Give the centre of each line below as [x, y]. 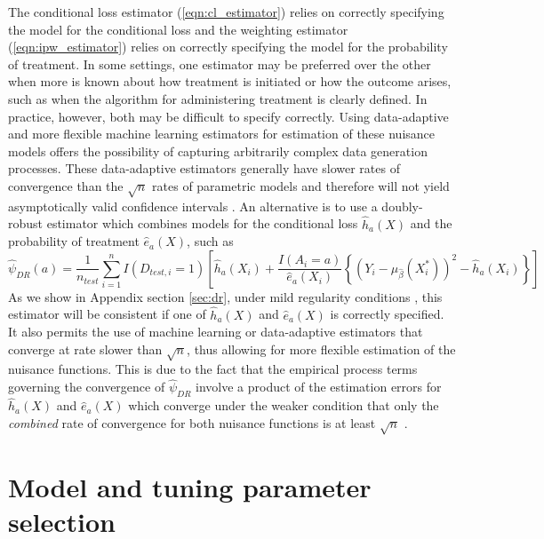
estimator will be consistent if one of [107, 314]
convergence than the [66, 185]
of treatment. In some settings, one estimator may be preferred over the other [220, 63]
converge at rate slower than [85, 349]
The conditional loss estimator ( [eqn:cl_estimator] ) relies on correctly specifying [226, 12]
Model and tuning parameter [190, 486]
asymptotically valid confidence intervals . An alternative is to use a [193, 206]
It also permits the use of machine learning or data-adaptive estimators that [216, 332]
